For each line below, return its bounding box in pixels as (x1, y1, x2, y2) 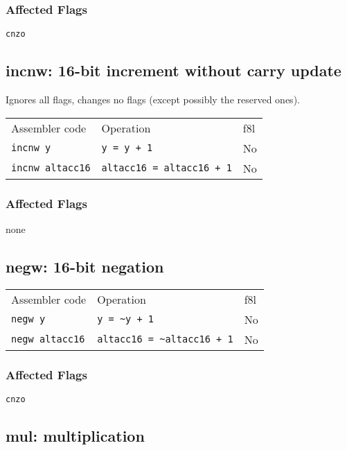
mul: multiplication (6, 424, 145, 446)
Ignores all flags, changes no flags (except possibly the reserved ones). (6, 92, 300, 107)
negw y (11, 313, 46, 325)
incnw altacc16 (11, 162, 91, 174)
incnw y (11, 142, 51, 154)
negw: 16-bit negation (6, 255, 164, 277)
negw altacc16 (11, 334, 85, 345)
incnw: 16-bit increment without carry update (6, 60, 341, 81)
